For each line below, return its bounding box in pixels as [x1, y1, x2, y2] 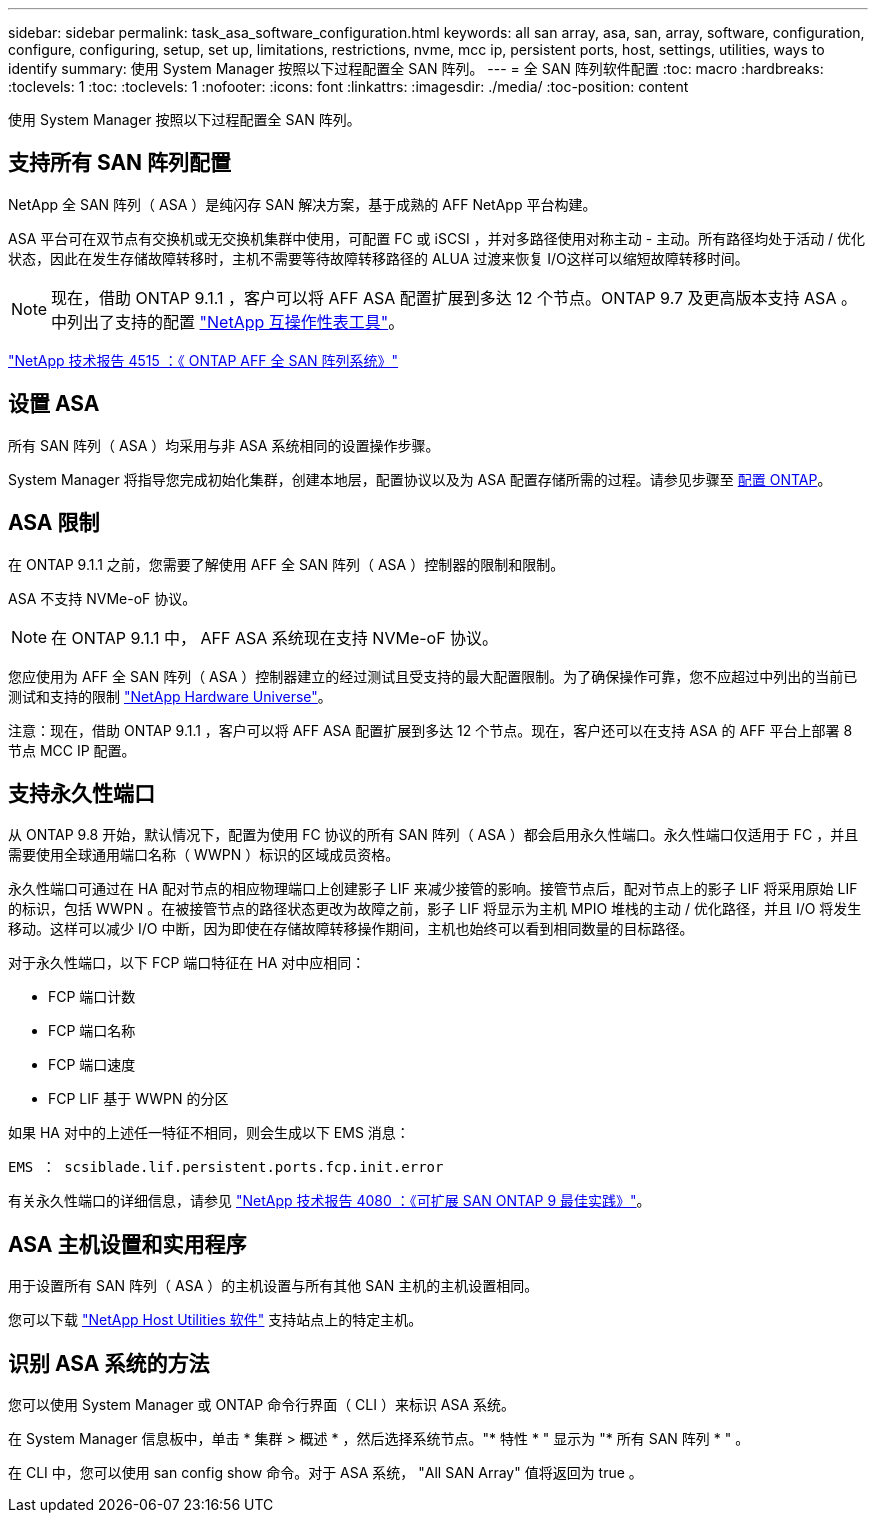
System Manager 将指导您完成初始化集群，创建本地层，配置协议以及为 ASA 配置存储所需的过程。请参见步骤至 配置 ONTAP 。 [8, 470, 832, 488]
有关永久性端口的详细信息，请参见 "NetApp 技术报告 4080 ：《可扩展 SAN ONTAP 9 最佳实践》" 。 [8, 1192, 651, 1210]
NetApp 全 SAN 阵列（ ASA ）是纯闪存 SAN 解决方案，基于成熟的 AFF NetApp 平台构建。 [8, 195, 597, 213]
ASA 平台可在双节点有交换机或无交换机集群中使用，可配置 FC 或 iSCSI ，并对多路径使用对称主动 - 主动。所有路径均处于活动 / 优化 [8, 229, 866, 247]
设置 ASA [8, 391, 100, 417]
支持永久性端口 [8, 780, 155, 806]
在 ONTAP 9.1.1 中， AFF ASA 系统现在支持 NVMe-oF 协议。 [51, 627, 499, 648]
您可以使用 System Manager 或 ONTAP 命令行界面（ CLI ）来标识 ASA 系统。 [8, 1396, 516, 1414]
